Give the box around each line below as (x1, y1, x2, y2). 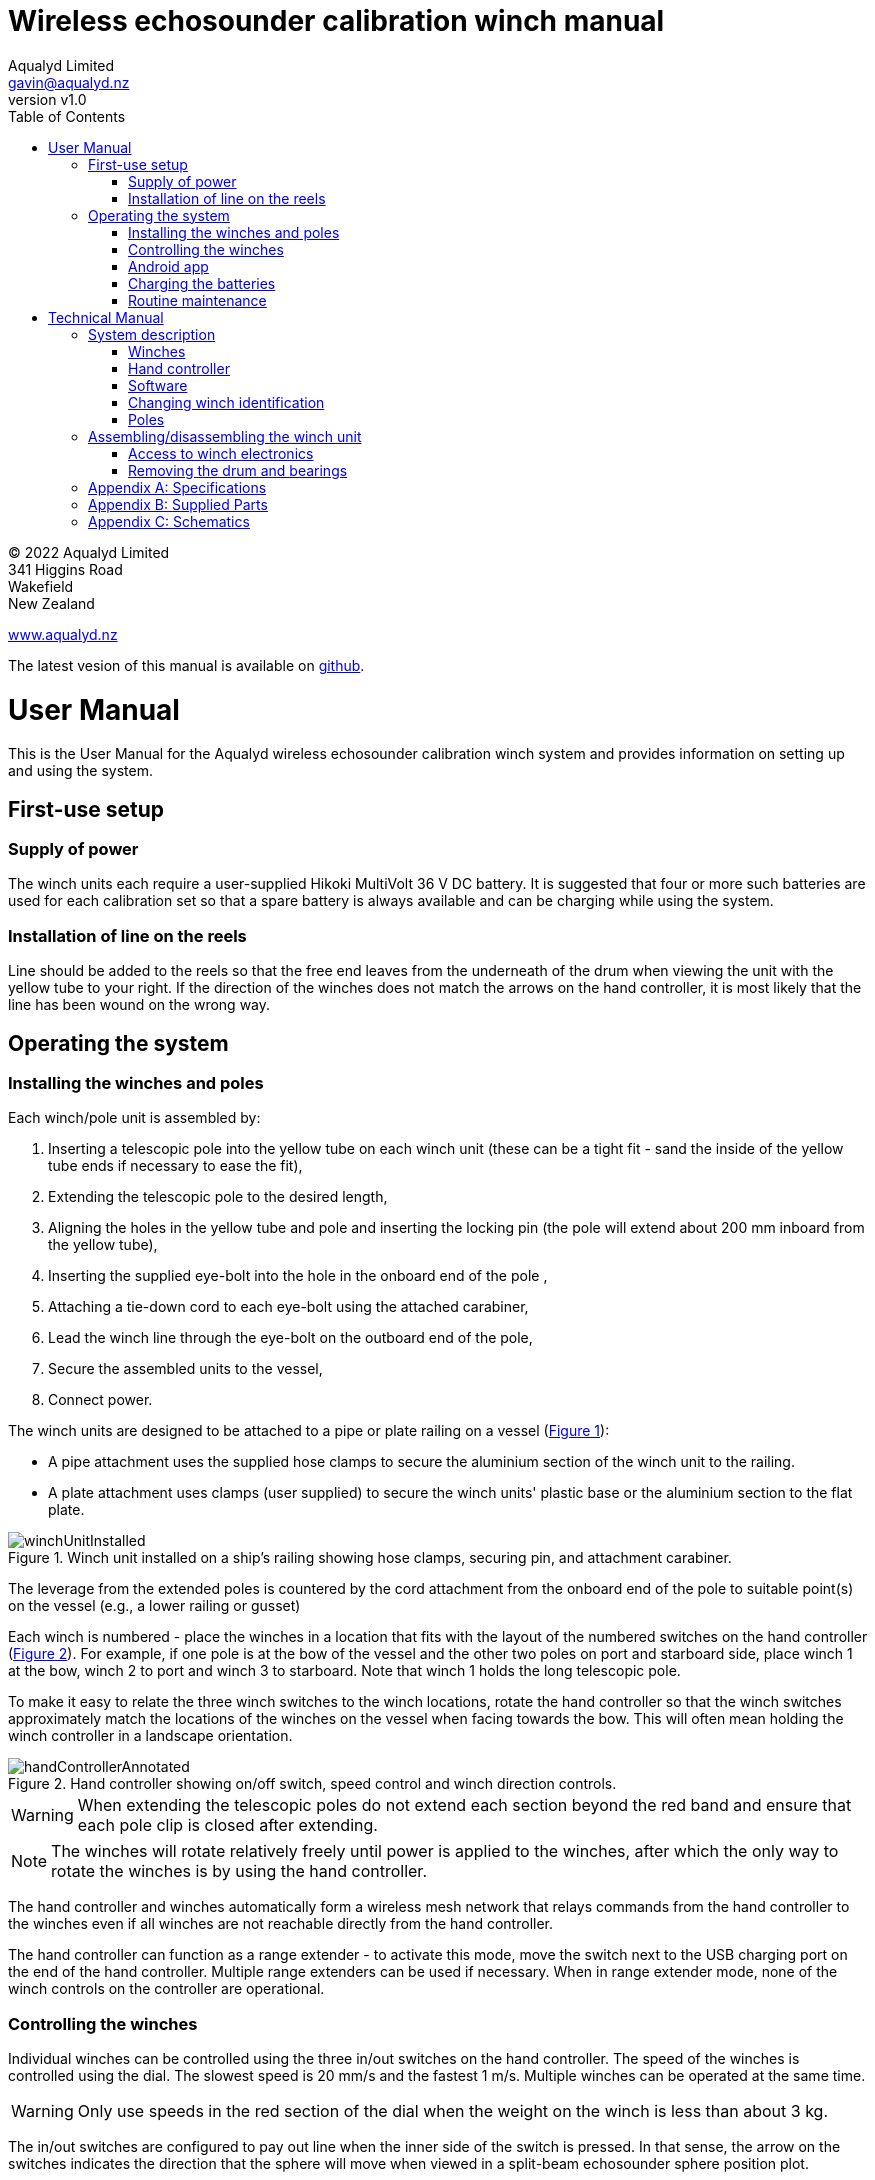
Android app (128, 257, 209, 275)
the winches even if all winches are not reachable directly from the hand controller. (8, 1915, 554, 1933)
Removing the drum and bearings (128, 461, 348, 479)
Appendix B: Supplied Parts (88, 495, 268, 513)
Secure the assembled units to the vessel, (48, 1360, 323, 1378)
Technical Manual (48, 308, 164, 326)
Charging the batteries (128, 274, 276, 292)
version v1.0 (8, 90, 87, 108)
